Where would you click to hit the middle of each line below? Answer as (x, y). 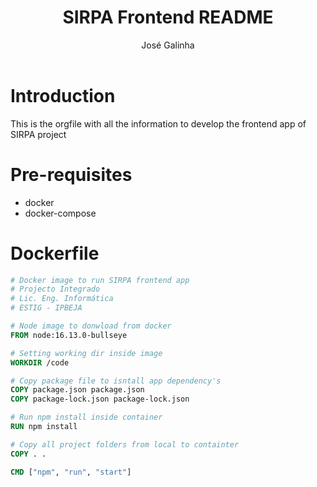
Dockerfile (55, 253)
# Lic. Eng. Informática (62, 299)
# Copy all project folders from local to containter (125, 444)
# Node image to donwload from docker (91, 326)
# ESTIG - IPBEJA (46, 308)
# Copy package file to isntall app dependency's (116, 381)
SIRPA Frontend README (168, 17)
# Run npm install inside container (86, 417)
